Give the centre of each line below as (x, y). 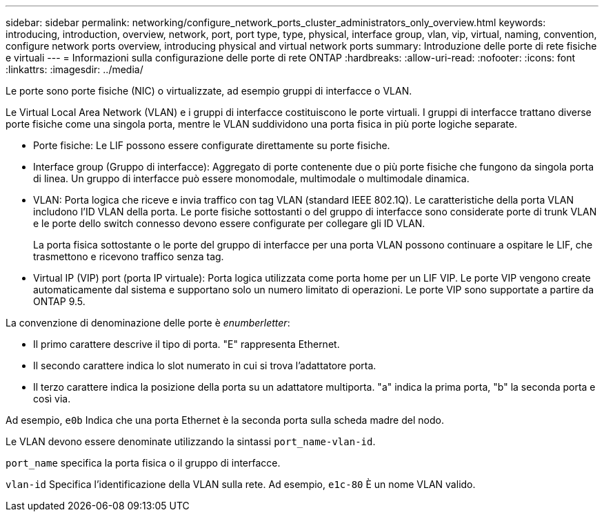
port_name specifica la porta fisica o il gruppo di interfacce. (143, 463)
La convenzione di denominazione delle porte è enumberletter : (148, 323)
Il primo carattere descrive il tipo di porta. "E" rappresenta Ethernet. (187, 344)
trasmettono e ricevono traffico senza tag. (129, 256)
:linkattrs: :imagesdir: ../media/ (74, 69)
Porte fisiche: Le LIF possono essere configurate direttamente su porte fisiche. (212, 145)
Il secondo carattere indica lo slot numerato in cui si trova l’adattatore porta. (205, 365)
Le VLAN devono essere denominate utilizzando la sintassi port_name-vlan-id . (191, 441)
